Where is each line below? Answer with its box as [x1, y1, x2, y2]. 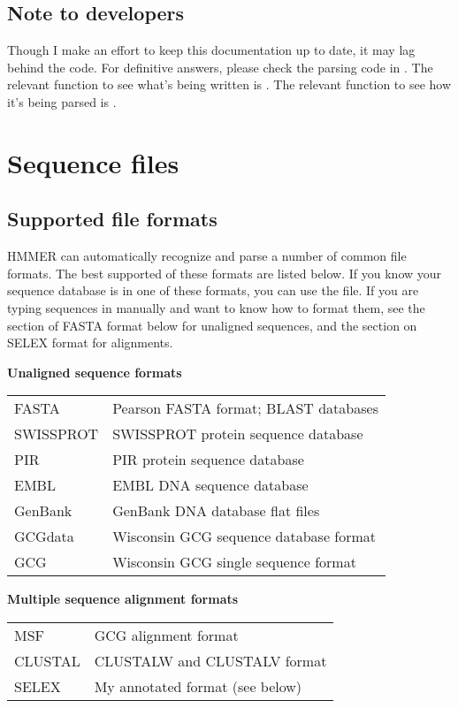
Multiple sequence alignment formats [7, 590, 239, 608]
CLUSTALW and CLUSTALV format [94, 650, 327, 671]
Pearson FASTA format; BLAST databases [112, 398, 378, 419]
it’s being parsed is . [7, 92, 117, 110]
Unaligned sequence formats [7, 362, 182, 381]
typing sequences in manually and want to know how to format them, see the [7, 298, 425, 316]
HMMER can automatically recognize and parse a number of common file [7, 247, 407, 265]
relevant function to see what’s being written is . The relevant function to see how [7, 75, 452, 94]
